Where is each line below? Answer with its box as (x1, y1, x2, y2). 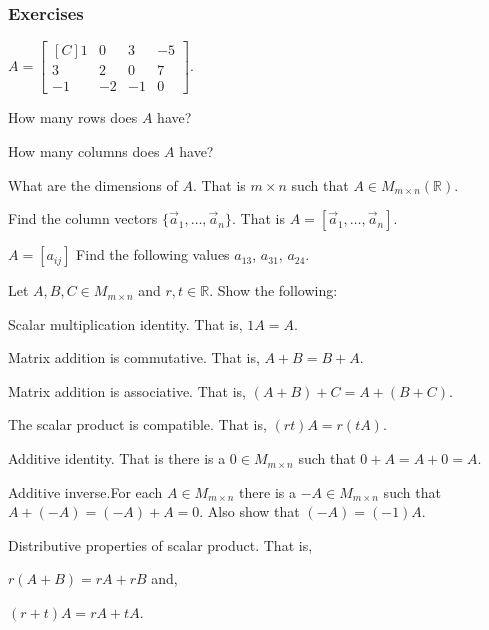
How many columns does (8, 140, 160, 161)
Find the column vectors (8, 208, 158, 229)
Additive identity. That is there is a (8, 448, 226, 469)
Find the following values (76, 244, 230, 265)
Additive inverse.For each (8, 481, 163, 502)
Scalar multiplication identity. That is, (8, 313, 243, 334)
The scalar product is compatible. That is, (8, 414, 267, 435)
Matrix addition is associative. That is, (8, 380, 246, 401)
